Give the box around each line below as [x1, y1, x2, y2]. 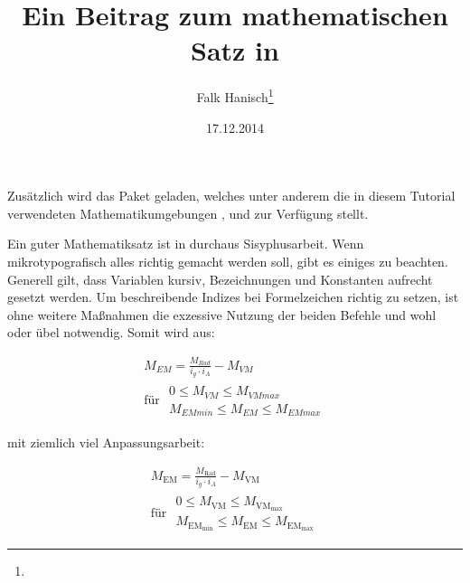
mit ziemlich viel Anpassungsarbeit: [7, 433, 205, 452]
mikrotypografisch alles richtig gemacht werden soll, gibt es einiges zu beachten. [7, 251, 448, 270]
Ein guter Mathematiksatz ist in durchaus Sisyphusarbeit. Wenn [7, 234, 364, 253]
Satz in [191, 32, 279, 69]
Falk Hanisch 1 [196, 85, 274, 106]
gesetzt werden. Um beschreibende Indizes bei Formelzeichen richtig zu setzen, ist [7, 287, 459, 306]
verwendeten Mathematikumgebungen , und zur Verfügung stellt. [7, 203, 369, 222]
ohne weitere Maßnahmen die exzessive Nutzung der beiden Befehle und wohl [7, 305, 437, 324]
